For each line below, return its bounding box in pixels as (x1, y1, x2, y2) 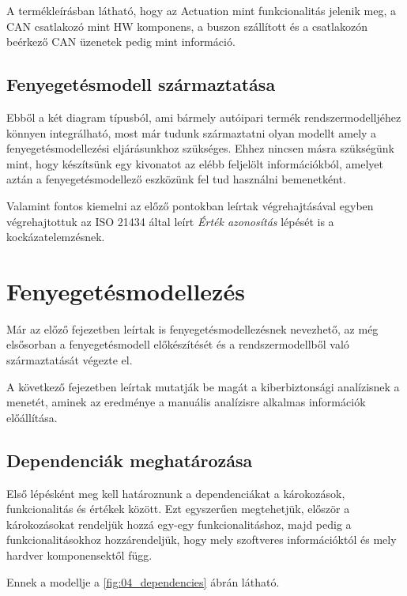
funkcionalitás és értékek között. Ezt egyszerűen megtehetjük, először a (6, 500, 350, 517)
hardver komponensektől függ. (6, 547, 153, 563)
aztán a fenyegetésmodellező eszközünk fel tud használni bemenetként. (6, 171, 346, 187)
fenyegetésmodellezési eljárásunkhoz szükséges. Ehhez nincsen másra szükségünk (6, 140, 394, 157)
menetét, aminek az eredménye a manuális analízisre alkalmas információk (6, 394, 366, 410)
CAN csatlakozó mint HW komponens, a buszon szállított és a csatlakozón (6, 17, 367, 34)
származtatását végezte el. (6, 352, 133, 368)
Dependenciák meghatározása (6, 447, 253, 472)
